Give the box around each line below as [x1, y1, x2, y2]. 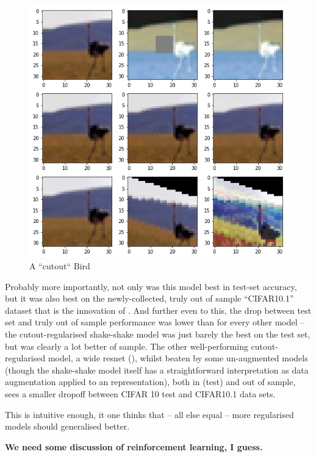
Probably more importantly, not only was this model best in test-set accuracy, [5, 280, 297, 292]
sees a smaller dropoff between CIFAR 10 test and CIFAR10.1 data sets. [5, 388, 276, 400]
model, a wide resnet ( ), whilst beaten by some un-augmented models [48, 352, 308, 364]
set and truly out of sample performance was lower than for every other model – [5, 316, 305, 328]
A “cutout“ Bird [29, 260, 90, 272]
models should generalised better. [5, 420, 130, 433]
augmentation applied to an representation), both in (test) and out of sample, [5, 375, 296, 388]
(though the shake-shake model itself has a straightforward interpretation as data [5, 363, 309, 376]
